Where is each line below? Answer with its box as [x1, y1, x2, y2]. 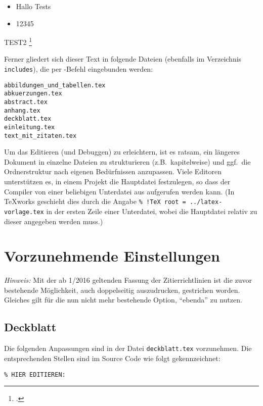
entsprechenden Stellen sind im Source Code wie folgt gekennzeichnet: [4, 352, 221, 363]
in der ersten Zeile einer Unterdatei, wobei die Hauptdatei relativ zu [46, 206, 257, 216]
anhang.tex [4, 107, 40, 114]
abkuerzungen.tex [4, 90, 62, 97]
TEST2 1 [4, 35, 32, 47]
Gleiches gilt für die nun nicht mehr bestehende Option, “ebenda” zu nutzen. [4, 294, 242, 305]
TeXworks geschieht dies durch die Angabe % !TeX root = [4, 196, 186, 207]
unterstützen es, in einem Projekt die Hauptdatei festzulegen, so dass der [4, 176, 231, 187]
